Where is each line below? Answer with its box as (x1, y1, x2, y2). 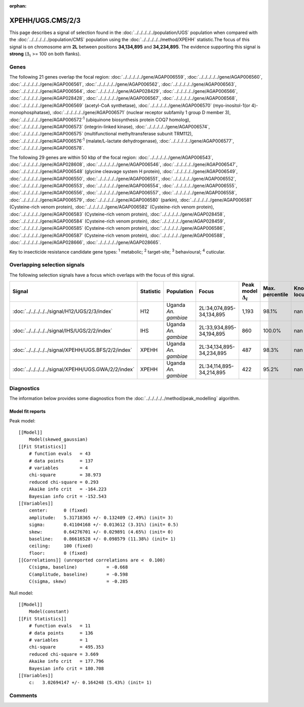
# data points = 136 (28, 630, 94, 636)
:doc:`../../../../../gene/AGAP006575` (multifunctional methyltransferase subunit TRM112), (9, 131, 193, 137)
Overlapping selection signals (9, 261, 85, 268)
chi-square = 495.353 (28, 644, 104, 650)
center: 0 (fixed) (28, 508, 88, 513)
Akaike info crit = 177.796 (28, 658, 104, 664)
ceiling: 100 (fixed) (28, 543, 94, 549)
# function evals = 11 (28, 623, 91, 629)
